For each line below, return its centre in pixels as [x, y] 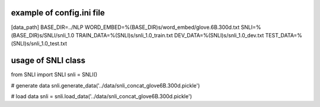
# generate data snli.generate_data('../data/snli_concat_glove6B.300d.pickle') [105, 85]
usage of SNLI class [48, 61]
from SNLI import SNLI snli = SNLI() [54, 74]
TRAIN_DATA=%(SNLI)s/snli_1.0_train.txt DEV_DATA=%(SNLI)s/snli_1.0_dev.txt [170, 35]
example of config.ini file [58, 13]
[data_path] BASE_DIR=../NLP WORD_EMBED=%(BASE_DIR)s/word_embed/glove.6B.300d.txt [125, 27]
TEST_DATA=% [284, 35]
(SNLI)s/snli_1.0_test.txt [39, 44]
